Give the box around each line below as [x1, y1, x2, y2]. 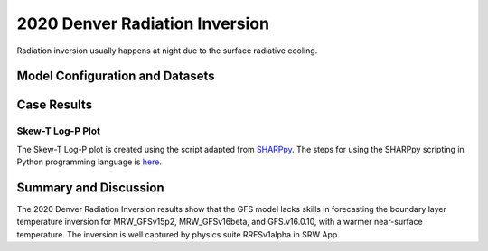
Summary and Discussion [16, 180, 164, 195]
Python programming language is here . [16, 156, 163, 167]
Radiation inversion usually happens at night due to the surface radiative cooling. [16, 45, 318, 56]
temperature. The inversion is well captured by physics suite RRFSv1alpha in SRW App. [16, 228, 341, 239]
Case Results [16, 98, 93, 113]
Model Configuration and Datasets [16, 69, 216, 84]
